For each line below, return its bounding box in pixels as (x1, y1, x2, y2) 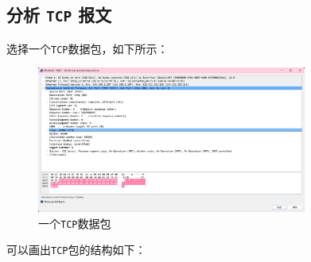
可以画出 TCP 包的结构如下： (6, 241, 146, 258)
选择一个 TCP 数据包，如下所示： (6, 40, 169, 56)
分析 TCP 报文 (6, 2, 112, 27)
